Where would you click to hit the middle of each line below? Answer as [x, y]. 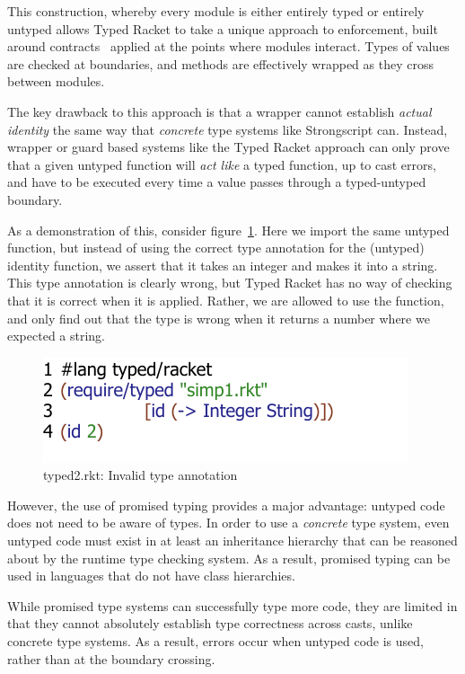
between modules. [56, 81]
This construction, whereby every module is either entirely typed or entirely [216, 11]
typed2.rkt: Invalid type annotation [140, 475]
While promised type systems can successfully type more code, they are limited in [232, 605]
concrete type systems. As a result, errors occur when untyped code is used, [215, 641]
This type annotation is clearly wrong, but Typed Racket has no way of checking [230, 283]
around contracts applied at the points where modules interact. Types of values [228, 46]
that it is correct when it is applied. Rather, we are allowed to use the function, [226, 300]
